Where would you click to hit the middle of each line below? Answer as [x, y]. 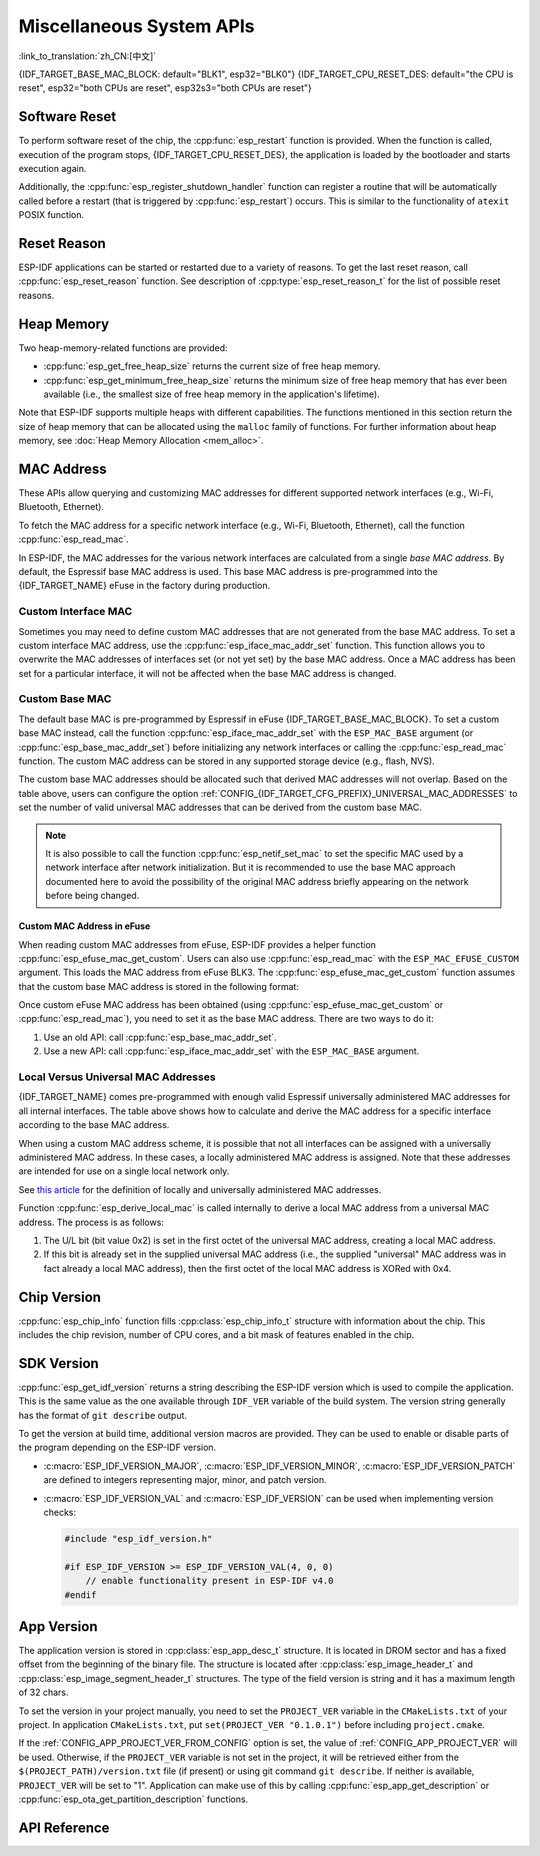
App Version [58, 1626]
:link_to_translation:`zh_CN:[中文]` [87, 56]
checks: [60, 1512]
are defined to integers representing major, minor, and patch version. [185, 1480]
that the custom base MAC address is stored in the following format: [159, 986]
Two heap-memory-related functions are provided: [123, 347]
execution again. [52, 169]
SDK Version [58, 1363]
